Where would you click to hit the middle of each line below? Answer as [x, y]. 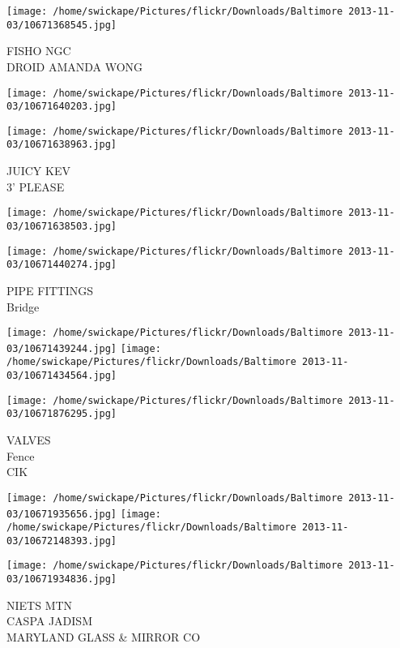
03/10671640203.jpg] [62, 107]
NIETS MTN [40, 605]
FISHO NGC [39, 51]
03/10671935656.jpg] [62, 514]
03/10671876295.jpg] [62, 414]
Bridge [23, 306]
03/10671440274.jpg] [62, 265]
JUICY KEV [38, 171]
